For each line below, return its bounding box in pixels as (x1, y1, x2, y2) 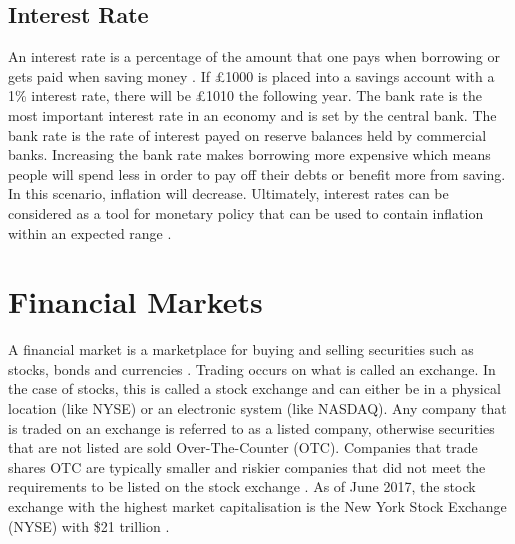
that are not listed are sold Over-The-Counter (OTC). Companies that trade (8, 437, 478, 458)
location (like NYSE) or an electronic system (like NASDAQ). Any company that (8, 398, 507, 419)
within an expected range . (8, 222, 172, 243)
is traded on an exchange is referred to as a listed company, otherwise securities (8, 417, 495, 438)
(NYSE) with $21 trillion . (8, 515, 170, 536)
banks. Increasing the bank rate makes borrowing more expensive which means (8, 144, 491, 165)
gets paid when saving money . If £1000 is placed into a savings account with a (8, 65, 495, 86)
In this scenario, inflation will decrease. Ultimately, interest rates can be (8, 183, 449, 204)
